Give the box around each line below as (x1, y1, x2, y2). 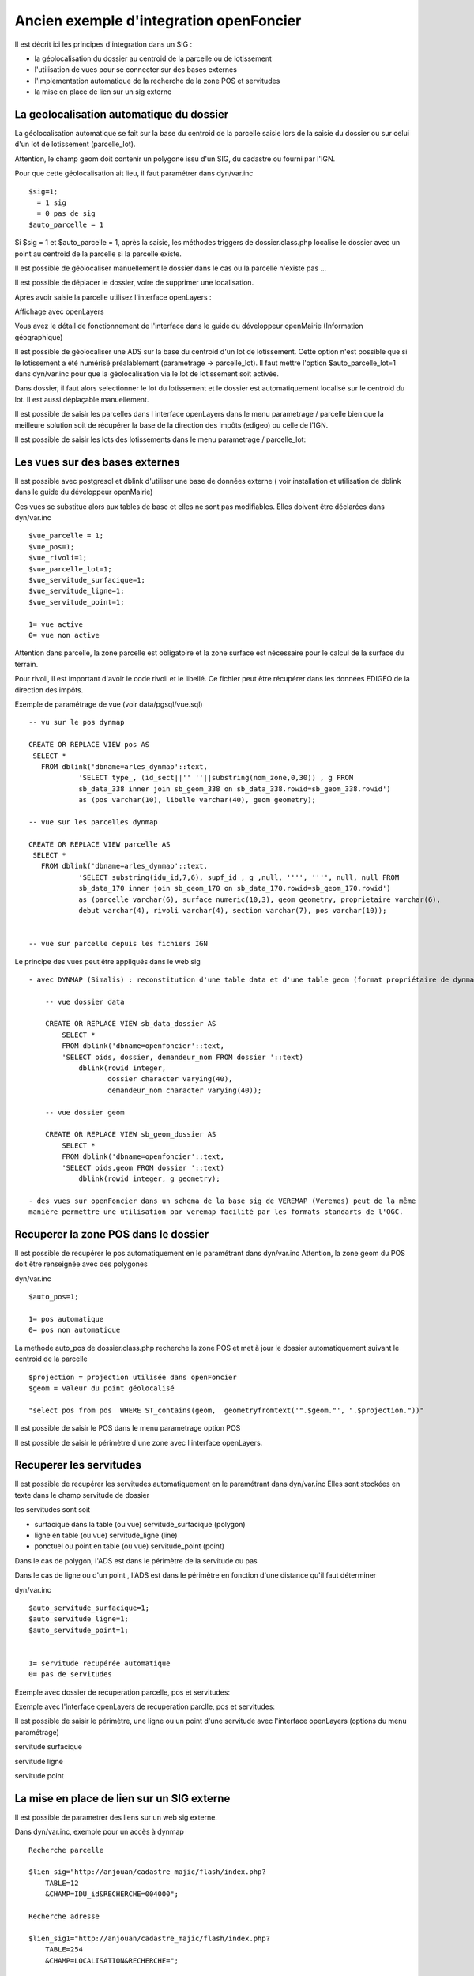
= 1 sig (36, 198, 66, 207)
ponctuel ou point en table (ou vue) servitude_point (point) (34, 1541, 225, 1551)
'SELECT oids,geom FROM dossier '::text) (62, 1163, 225, 1172)
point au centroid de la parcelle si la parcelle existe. (14, 249, 182, 258)
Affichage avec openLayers (14, 307, 104, 316)
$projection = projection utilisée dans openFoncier (28, 1372, 237, 1382)
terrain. (14, 659, 39, 669)
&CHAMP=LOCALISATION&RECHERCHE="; (44, 1956, 179, 1965)
